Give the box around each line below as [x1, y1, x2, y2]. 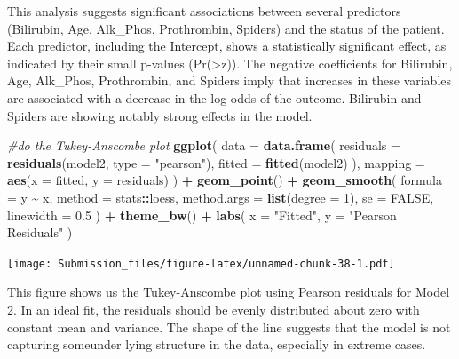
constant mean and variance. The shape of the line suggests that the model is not [7, 317, 451, 336]
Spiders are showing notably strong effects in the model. [7, 106, 313, 124]
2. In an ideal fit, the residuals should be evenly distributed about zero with [7, 299, 420, 318]
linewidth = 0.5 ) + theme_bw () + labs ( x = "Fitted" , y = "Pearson [7, 205, 397, 224]
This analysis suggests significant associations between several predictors [7, 2, 401, 20]
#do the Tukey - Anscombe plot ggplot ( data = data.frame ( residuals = [7, 136, 400, 155]
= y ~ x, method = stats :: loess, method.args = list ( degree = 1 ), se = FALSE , [7, 187, 434, 206]
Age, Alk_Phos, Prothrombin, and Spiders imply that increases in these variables [7, 71, 452, 90]
